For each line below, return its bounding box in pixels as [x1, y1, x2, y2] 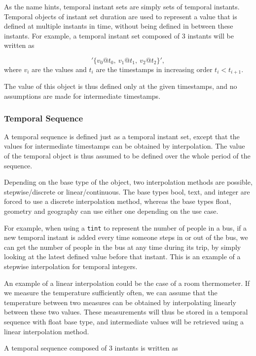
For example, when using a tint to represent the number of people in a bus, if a [4, 222, 247, 233]
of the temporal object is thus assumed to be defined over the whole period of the [4, 151, 251, 161]
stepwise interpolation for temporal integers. [4, 261, 138, 272]
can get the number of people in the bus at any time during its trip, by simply [4, 241, 241, 252]
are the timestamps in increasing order [96, 64, 213, 74]
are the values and [32, 64, 87, 74]
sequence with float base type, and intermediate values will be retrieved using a [4, 316, 244, 326]
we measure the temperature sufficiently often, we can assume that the [4, 287, 218, 298]
